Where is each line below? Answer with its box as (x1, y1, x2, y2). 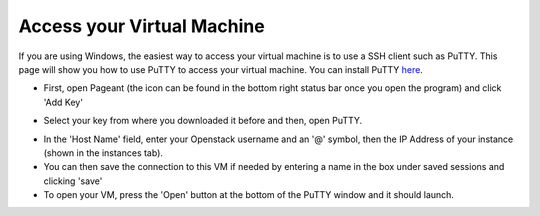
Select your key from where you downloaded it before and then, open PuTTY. (43, 115, 363, 127)
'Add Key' (43, 96, 84, 108)
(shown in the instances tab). (43, 146, 164, 159)
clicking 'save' (43, 175, 103, 187)
